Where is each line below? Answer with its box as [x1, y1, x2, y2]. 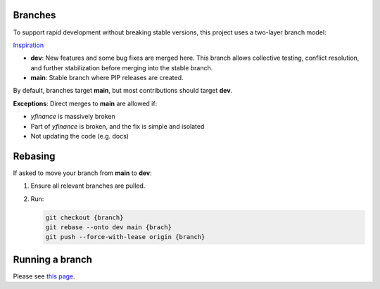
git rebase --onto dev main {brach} [45, 224, 172, 231]
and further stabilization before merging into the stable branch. [30, 63, 213, 72]
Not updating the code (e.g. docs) [30, 132, 129, 141]
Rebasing [13, 150, 56, 162]
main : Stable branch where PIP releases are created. [30, 74, 184, 82]
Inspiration [13, 41, 44, 49]
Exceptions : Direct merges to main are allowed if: [13, 99, 158, 108]
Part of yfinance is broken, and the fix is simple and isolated [30, 122, 205, 130]
